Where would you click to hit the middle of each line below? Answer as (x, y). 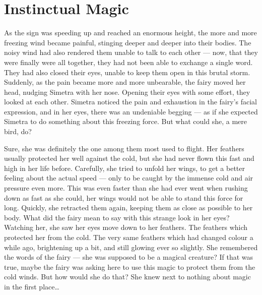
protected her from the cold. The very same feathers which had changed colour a (129, 237)
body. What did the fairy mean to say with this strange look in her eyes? (117, 217)
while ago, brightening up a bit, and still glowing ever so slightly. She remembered (131, 247)
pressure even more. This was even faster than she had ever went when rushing (126, 188)
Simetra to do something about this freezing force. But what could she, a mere (126, 121)
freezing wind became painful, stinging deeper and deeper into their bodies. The (128, 42)
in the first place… (32, 286)
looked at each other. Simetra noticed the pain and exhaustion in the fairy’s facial (130, 102)
